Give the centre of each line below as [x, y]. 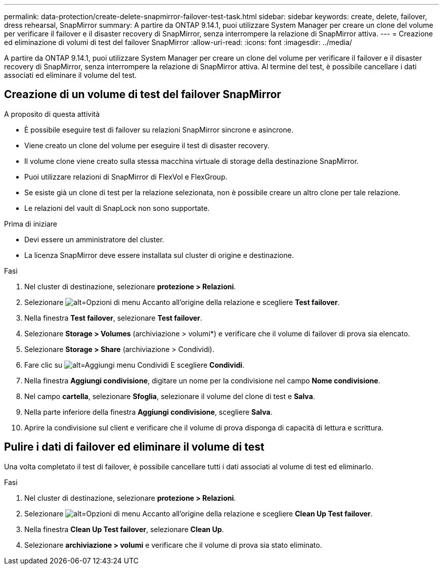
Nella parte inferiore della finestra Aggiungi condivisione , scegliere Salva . [148, 412]
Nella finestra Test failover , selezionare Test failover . [113, 318]
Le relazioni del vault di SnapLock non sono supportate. [117, 208]
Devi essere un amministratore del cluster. [94, 239]
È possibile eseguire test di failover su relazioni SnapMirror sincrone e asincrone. [159, 129]
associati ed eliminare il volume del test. [71, 75]
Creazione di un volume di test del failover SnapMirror [143, 95]
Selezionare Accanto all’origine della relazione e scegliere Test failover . [182, 302]
